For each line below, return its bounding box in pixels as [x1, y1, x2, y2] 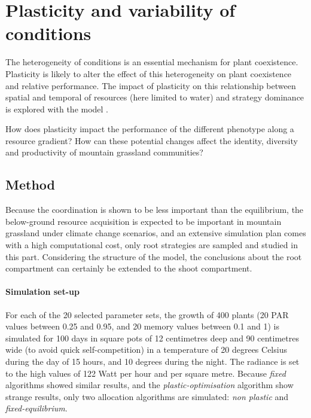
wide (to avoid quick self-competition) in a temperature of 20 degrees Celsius [5, 343, 287, 356]
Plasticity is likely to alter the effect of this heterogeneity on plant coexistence [5, 67, 292, 80]
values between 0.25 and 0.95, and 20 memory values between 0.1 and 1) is [5, 320, 279, 332]
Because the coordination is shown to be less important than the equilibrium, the [5, 203, 304, 216]
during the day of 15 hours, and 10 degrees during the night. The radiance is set [5, 355, 300, 367]
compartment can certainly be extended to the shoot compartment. [5, 262, 252, 274]
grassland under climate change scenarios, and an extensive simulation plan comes [5, 227, 306, 239]
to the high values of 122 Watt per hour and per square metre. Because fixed [5, 367, 286, 379]
